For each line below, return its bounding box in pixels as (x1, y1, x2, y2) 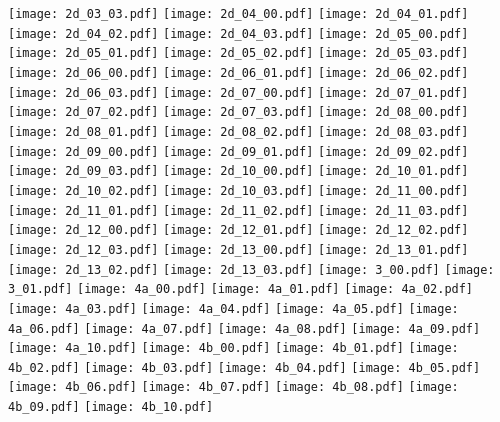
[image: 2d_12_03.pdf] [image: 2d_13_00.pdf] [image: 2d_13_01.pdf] (8, 242, 469, 257)
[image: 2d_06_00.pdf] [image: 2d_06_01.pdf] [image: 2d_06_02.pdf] (8, 65, 469, 80)
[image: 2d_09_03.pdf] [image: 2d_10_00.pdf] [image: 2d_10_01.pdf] (8, 164, 469, 179)
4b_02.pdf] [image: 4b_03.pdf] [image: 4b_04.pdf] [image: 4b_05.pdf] (8, 360, 481, 375)
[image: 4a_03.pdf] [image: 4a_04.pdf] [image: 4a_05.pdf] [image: (8, 301, 459, 316)
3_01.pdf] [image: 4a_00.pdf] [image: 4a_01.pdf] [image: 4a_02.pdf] (8, 282, 474, 297)
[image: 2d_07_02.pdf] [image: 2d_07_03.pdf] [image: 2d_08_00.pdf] (8, 105, 469, 120)
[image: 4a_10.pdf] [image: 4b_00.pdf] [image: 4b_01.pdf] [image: (8, 341, 459, 356)
